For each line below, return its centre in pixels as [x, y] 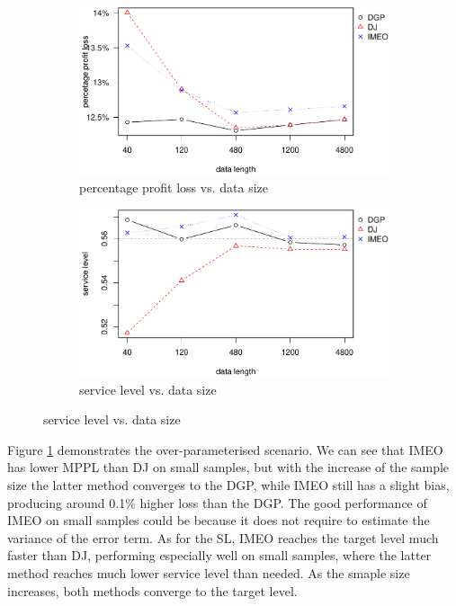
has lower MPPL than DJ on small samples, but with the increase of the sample [228, 467]
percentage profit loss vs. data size [174, 187]
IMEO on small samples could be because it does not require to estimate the [219, 520]
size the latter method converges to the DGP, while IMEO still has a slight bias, [228, 485]
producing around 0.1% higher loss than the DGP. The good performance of [217, 502]
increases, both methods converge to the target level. [152, 590]
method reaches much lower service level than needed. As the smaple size [209, 572]
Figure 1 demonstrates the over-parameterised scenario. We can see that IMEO [225, 449]
